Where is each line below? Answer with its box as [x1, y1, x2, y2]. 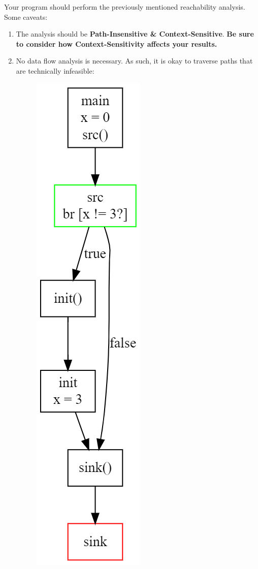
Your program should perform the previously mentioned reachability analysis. [4, 2, 245, 12]
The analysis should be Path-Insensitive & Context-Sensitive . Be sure [16, 28, 254, 39]
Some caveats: [4, 11, 48, 22]
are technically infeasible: [16, 65, 94, 76]
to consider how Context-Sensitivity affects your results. [16, 38, 217, 49]
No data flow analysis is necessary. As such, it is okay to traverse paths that [16, 55, 253, 66]
